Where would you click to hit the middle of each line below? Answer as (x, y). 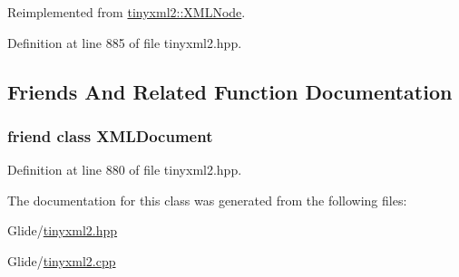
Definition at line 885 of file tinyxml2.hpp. (125, 42)
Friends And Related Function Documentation (230, 91)
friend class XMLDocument (110, 135)
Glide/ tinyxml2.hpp (63, 230)
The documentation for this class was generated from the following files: (207, 200)
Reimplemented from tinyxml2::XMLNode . (127, 12)
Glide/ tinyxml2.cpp (62, 260)
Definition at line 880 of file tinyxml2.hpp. (125, 170)
